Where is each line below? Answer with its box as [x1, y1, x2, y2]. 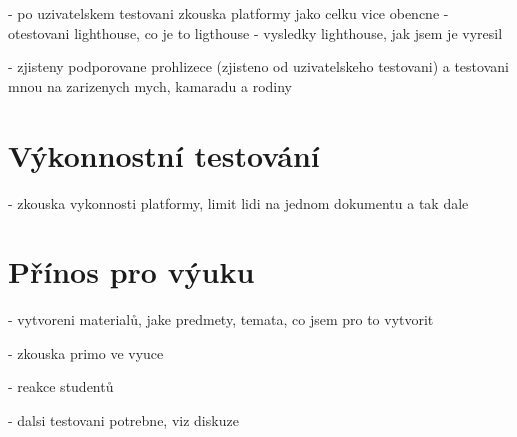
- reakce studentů [8, 376, 114, 397]
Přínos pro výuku [8, 251, 255, 292]
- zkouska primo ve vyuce [8, 342, 164, 363]
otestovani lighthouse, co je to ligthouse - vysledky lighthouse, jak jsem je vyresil [8, 22, 503, 43]
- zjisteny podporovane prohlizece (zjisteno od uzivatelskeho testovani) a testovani [8, 56, 509, 77]
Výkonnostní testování [8, 134, 320, 175]
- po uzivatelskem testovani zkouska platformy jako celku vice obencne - [8, 3, 449, 23]
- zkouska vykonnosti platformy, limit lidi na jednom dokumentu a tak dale [8, 192, 469, 213]
